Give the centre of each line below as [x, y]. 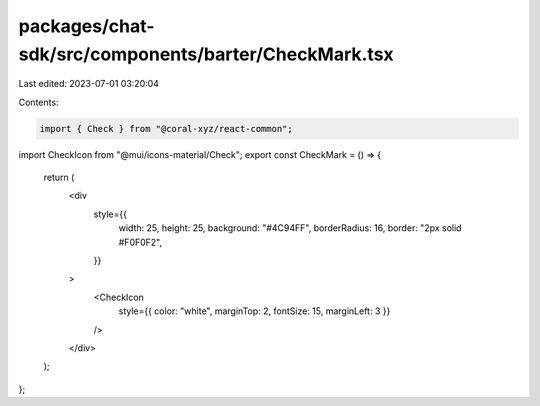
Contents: [38, 102]
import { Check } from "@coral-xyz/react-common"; [166, 128]
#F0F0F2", [140, 242]
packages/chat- [86, 26]
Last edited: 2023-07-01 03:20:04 [89, 84]
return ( [59, 177]
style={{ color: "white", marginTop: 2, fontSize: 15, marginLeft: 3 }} [254, 311]
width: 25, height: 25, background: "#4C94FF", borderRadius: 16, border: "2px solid [290, 228]
